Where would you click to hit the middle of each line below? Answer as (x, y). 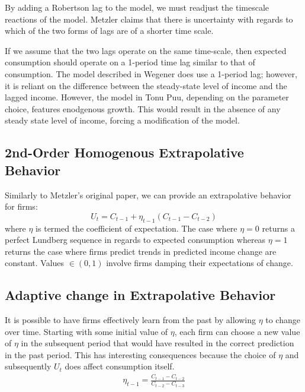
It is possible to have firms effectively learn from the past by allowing (130, 320)
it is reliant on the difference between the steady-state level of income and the (146, 85)
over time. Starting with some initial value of (86, 331)
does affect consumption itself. (120, 366)
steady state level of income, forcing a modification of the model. (122, 120)
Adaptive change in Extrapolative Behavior (140, 295)
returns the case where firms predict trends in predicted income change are (141, 251)
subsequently (28, 366)
